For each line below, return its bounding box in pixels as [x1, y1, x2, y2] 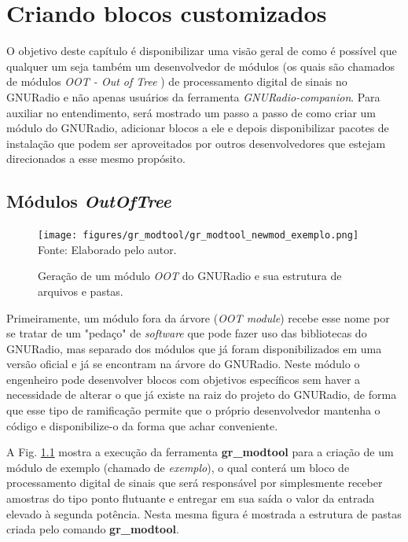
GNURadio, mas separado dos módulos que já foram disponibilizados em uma [6, 340, 382, 356]
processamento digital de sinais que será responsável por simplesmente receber [6, 474, 383, 491]
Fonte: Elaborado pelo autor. [38, 241, 177, 257]
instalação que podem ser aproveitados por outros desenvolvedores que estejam [6, 135, 386, 151]
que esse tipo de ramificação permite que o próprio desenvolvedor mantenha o [6, 402, 380, 418]
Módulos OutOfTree [6, 189, 171, 213]
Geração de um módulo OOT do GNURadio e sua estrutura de [38, 267, 342, 284]
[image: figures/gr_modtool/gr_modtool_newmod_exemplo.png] [38, 230, 359, 242]
